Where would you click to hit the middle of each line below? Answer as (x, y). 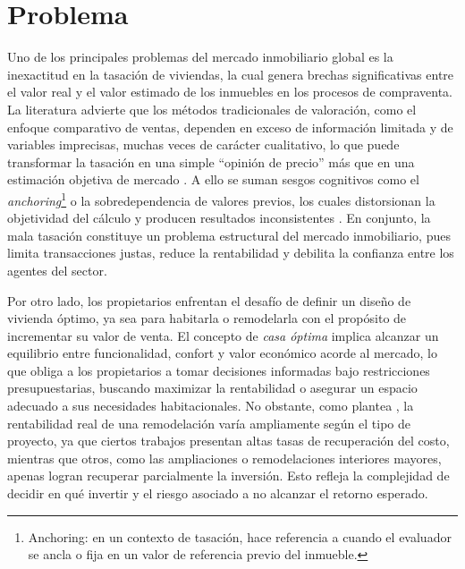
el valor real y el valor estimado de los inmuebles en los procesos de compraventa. (230, 92)
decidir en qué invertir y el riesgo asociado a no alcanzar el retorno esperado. (218, 493)
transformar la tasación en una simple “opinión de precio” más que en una (211, 161)
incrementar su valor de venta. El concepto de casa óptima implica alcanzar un (223, 335)
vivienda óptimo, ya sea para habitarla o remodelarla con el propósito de (207, 318)
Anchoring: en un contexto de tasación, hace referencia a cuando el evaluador (240, 536)
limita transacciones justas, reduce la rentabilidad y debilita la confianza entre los (231, 253)
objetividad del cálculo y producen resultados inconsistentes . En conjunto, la (219, 218)
